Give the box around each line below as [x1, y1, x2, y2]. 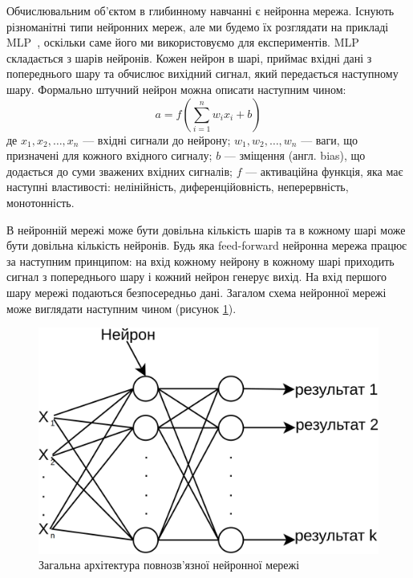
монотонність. [6, 193, 75, 210]
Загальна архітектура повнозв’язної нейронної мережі [38, 556, 300, 573]
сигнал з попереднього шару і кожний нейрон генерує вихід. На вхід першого [6, 268, 387, 285]
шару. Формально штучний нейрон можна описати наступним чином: [6, 80, 346, 97]
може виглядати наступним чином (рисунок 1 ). [6, 299, 237, 316]
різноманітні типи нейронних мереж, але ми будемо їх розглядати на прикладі [6, 18, 389, 35]
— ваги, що [301, 131, 358, 148]
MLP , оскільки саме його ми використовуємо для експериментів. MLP [6, 34, 359, 51]
